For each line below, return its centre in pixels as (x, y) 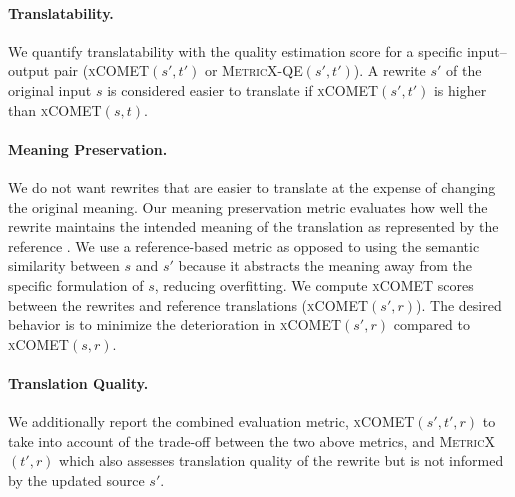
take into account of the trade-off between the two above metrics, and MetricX (251, 440)
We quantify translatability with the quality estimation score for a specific (235, 50)
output (29, 70)
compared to (431, 324)
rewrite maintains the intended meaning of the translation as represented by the (253, 226)
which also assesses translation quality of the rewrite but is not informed (281, 460)
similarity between (64, 265)
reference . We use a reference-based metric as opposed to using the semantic (244, 245)
